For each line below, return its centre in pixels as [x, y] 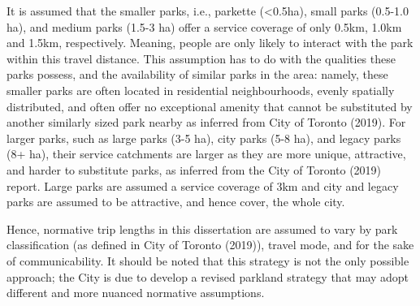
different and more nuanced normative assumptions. [136, 293]
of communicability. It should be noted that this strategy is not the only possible [208, 260]
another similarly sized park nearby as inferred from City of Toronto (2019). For [206, 122]
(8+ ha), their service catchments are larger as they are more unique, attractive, [206, 154]
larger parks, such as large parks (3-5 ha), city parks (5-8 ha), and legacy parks [204, 138]
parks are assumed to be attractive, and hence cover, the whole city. [176, 202]
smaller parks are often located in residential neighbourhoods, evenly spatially [201, 90]
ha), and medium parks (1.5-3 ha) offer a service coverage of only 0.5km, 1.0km [204, 26]
